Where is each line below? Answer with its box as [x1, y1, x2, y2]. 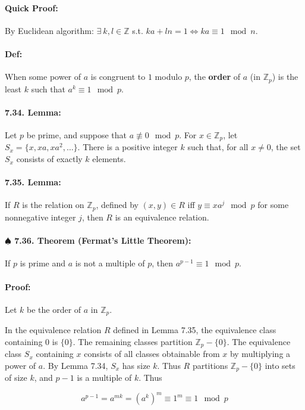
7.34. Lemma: [5, 105, 61, 118]
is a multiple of [77, 371, 132, 384]
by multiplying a [229, 347, 291, 360]
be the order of [27, 303, 81, 315]
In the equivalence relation [5, 324, 102, 336]
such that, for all [187, 141, 249, 153]
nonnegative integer [5, 210, 76, 223]
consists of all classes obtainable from [84, 347, 220, 360]
